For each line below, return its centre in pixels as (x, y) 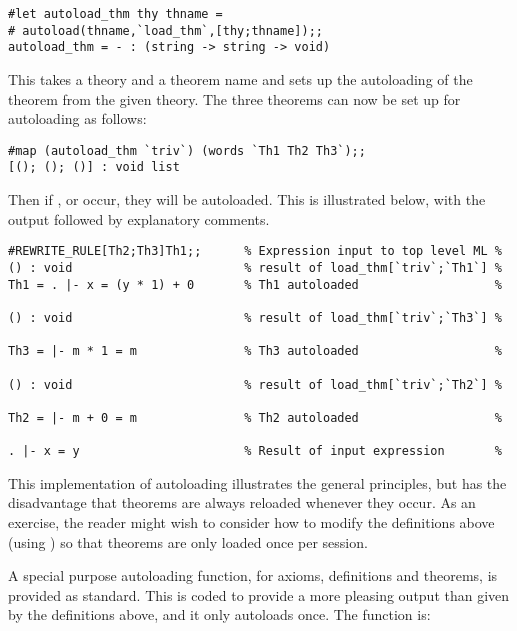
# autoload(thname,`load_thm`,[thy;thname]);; (165, 30)
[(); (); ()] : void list (94, 167)
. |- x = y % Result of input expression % (255, 451)
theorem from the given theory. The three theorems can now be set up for (234, 98)
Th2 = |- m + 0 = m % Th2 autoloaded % (255, 417)
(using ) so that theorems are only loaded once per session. (188, 541)
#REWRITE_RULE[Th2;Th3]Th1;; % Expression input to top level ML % (255, 251)
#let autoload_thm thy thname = (115, 14)
